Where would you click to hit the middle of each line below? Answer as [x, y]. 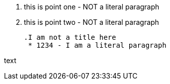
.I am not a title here [70, 37]
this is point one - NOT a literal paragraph [92, 7]
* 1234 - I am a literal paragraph [97, 45]
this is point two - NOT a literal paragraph [91, 22]
